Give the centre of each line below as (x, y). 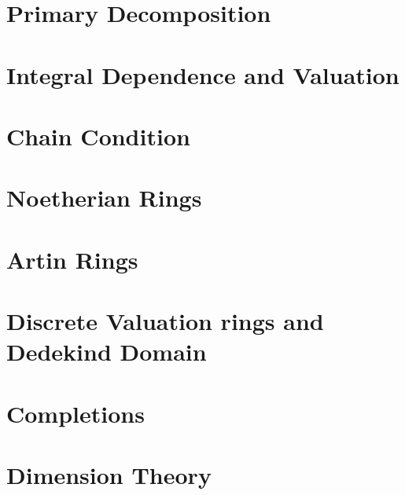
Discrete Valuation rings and (165, 321)
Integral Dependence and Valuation (203, 74)
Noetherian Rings (104, 198)
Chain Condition (98, 136)
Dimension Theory (109, 475)
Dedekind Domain (107, 352)
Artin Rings (72, 259)
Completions (75, 413)
